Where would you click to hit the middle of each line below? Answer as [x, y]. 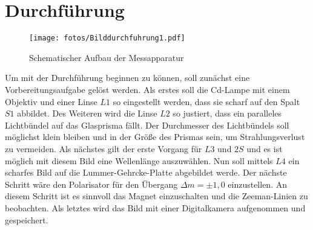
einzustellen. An [257, 184]
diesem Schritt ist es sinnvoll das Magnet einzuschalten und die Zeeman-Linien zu [156, 196]
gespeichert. [27, 219]
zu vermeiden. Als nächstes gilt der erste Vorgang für [104, 148]
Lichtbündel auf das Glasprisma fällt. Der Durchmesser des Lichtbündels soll [147, 125]
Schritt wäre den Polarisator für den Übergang [91, 184]
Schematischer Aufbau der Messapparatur [107, 57]
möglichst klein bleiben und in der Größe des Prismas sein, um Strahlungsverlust [155, 137]
